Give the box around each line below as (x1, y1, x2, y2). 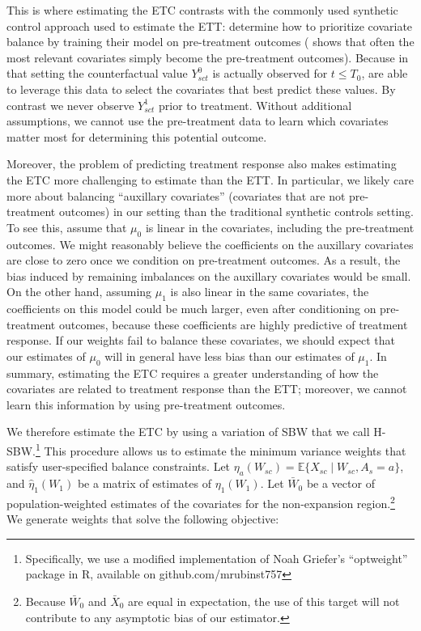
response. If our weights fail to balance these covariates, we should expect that (6, 332, 396, 349)
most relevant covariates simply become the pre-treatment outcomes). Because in (6, 49, 409, 66)
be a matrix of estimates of (77, 475, 211, 492)
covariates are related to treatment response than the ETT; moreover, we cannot (6, 380, 407, 397)
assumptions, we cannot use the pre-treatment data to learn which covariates (6, 112, 389, 129)
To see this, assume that (6, 218, 127, 235)
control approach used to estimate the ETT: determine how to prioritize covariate (6, 17, 413, 34)
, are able (361, 65, 408, 82)
